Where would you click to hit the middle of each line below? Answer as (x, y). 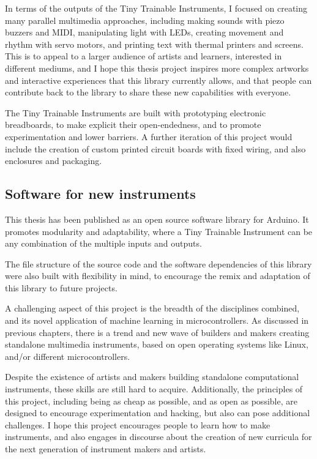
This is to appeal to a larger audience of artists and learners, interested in (144, 56)
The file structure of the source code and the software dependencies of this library (158, 263)
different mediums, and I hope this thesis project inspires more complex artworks (157, 68)
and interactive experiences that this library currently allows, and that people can (158, 80)
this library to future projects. (61, 287)
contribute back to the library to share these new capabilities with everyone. (148, 92)
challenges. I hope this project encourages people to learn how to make (138, 424)
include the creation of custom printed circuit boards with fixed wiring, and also (155, 148)
